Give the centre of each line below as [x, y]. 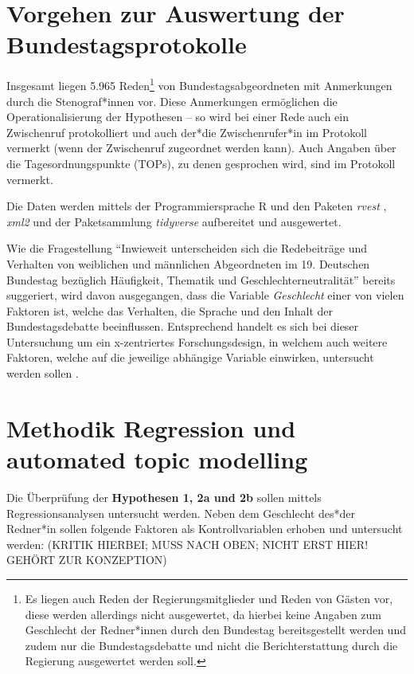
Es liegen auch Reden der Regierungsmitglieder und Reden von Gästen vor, [209, 598]
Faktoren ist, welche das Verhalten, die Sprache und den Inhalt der [170, 310]
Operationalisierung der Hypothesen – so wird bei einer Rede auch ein [178, 117]
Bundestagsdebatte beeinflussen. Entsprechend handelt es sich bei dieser [183, 326]
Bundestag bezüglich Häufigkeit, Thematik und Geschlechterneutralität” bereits [201, 279]
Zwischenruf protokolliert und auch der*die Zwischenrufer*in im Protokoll [187, 132]
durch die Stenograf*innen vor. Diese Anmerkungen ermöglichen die [172, 101]
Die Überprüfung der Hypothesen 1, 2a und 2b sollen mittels [164, 497]
